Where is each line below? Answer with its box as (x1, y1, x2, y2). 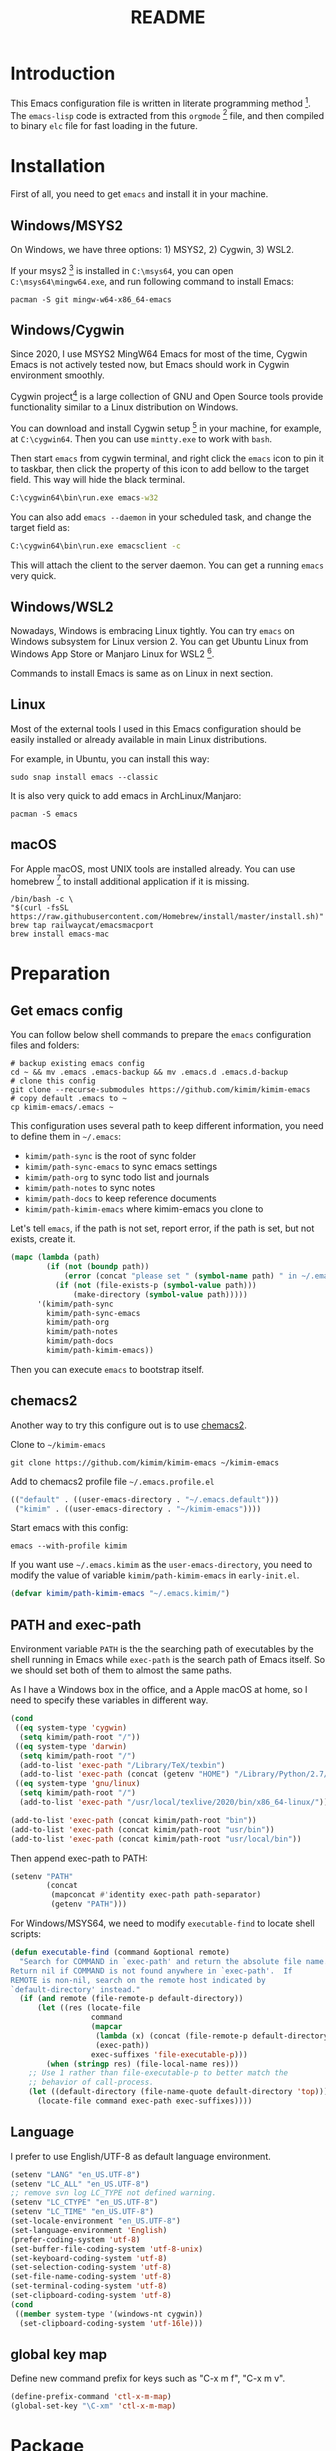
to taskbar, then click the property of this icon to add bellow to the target (10, 462, 310, 475)
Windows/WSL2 (10, 598, 114, 615)
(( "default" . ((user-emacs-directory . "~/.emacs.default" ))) (10, 1494, 280, 1505)
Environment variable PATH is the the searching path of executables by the (10, 1643, 314, 1655)
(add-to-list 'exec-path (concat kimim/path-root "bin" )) (10, 1815, 257, 1825)
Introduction (10, 62, 116, 85)
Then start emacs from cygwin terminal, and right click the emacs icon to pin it (10, 452, 325, 464)
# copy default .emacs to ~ (10, 1094, 128, 1104)
